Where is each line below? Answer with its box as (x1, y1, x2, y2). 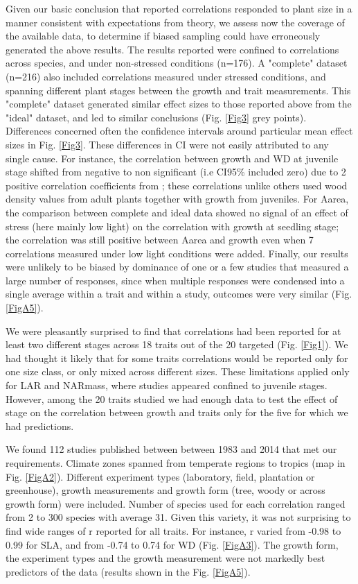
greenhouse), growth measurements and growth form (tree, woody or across (6, 483, 325, 497)
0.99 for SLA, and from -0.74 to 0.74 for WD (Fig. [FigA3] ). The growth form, (6, 537, 339, 551)
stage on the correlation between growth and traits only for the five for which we (6, 405, 348, 420)
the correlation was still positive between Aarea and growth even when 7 (6, 232, 314, 247)
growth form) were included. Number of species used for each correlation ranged (6, 496, 346, 510)
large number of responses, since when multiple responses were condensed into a (6, 273, 345, 287)
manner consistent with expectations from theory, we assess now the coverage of (6, 15, 345, 29)
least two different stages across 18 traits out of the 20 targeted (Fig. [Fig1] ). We (6, 337, 348, 352)
